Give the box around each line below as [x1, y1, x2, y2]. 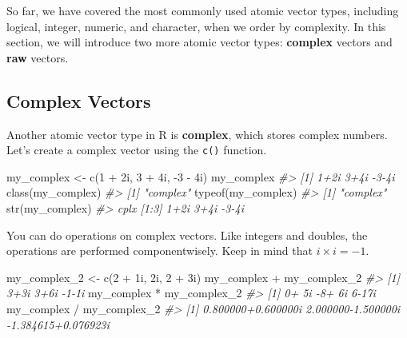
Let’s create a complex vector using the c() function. [6, 141, 267, 158]
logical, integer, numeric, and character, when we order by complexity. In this [6, 18, 386, 34]
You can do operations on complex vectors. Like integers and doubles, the [6, 226, 368, 243]
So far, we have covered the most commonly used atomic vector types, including [6, 2, 399, 18]
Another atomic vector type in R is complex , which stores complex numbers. [6, 125, 388, 142]
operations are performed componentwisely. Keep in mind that [6, 242, 313, 259]
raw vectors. [6, 49, 69, 66]
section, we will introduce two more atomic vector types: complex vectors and [6, 34, 393, 50]
